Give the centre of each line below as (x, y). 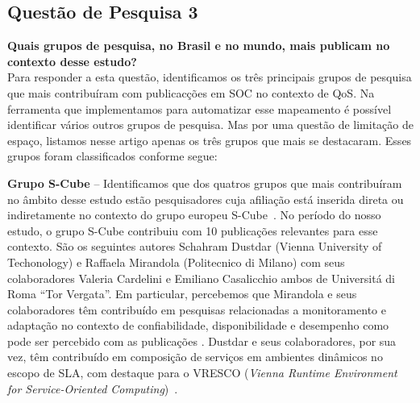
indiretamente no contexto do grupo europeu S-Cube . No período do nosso (194, 215)
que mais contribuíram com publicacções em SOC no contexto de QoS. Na (191, 92)
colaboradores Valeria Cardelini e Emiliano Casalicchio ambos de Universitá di (201, 278)
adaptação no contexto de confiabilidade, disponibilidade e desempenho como (198, 325)
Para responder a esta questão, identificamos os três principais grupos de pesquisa (210, 77)
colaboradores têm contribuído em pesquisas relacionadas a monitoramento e (197, 309)
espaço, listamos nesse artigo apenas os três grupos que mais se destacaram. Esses (210, 140)
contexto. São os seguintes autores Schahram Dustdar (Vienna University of (195, 246)
